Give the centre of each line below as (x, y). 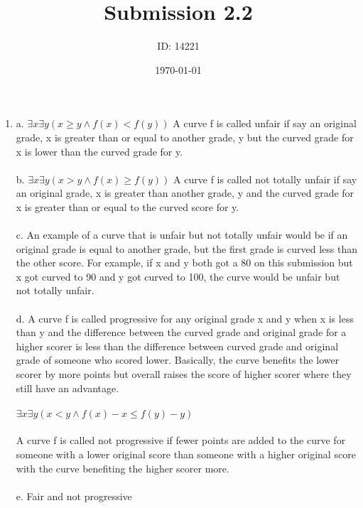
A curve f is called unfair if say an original (265, 123)
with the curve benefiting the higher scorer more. (123, 468)
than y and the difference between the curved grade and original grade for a (181, 332)
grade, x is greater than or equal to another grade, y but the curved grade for (185, 137)
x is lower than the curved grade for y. (99, 151)
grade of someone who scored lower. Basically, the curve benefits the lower (178, 360)
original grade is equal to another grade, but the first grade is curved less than (186, 248)
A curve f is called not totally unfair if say (265, 179)
